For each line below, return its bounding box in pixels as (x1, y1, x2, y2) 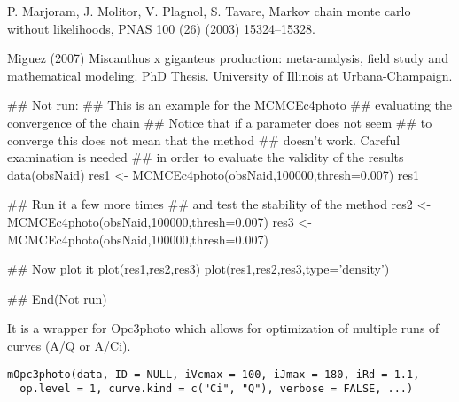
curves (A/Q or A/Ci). (7, 336, 131, 354)
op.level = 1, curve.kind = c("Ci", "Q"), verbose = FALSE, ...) (19, 383, 414, 396)
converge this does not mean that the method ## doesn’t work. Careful (7, 130, 401, 149)
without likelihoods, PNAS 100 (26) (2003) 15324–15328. (7, 19, 315, 37)
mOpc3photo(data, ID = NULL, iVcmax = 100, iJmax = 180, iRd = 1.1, (7, 367, 420, 381)
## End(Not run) (7, 289, 107, 307)
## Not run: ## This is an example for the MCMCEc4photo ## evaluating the (7, 96, 453, 114)
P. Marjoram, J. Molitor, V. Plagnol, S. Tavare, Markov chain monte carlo (7, 2, 411, 19)
